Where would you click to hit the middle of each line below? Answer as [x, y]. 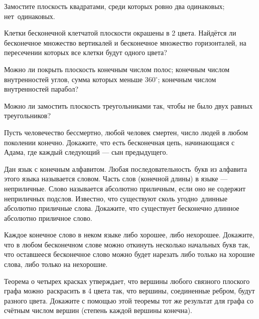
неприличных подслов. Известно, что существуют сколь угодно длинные [116, 198]
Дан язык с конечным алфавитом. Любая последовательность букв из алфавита [126, 169]
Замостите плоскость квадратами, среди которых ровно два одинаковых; [114, 6]
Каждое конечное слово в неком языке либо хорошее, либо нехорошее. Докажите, [129, 235]
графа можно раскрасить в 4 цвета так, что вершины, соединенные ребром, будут [129, 291]
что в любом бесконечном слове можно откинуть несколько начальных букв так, [127, 244]
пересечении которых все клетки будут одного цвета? [86, 52]
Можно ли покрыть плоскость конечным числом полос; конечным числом [117, 69]
